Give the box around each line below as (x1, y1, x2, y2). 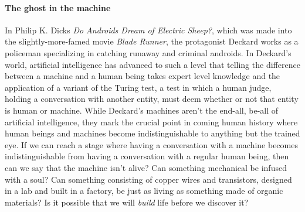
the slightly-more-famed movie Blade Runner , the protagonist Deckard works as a (5, 35, 299, 47)
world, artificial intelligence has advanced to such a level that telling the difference (5, 58, 300, 70)
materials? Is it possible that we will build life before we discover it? (5, 196, 249, 208)
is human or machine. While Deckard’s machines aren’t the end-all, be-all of (5, 104, 279, 116)
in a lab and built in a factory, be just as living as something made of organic (5, 184, 283, 197)
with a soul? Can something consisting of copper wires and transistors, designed (5, 173, 292, 185)
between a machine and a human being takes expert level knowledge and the (5, 70, 280, 82)
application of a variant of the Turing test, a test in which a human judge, (5, 81, 272, 93)
